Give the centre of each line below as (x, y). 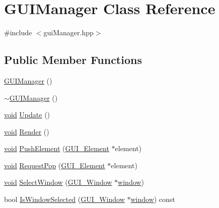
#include (18, 32)
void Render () (27, 131)
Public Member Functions (73, 60)
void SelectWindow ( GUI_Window (58, 182)
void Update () (27, 115)
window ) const (153, 199)
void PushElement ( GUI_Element (57, 148)
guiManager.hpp (68, 32)
